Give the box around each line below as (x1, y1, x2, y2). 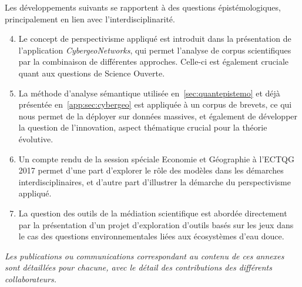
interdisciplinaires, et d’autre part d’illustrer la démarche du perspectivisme (18, 175, 291, 188)
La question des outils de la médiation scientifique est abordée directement (18, 206, 287, 219)
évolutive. (18, 132, 53, 145)
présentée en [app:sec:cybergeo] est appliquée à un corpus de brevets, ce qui (18, 98, 292, 111)
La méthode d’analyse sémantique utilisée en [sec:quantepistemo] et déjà (18, 86, 280, 99)
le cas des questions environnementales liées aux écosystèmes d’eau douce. (18, 230, 284, 242)
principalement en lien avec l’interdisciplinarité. (5, 12, 175, 25)
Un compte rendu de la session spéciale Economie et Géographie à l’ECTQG (18, 152, 294, 165)
